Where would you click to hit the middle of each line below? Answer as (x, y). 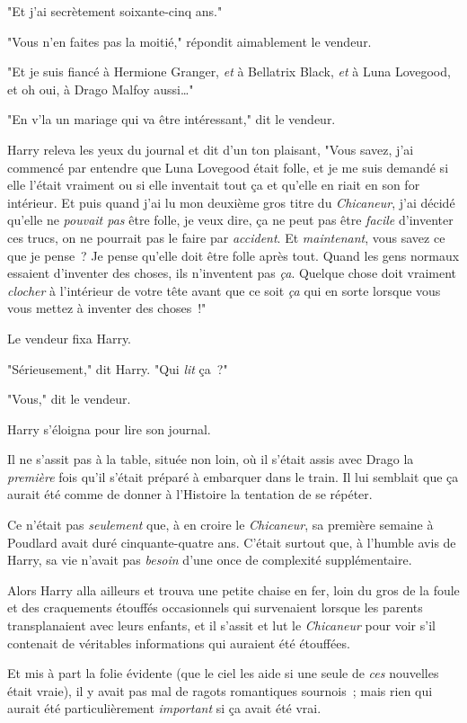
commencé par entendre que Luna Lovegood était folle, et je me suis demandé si (228, 167)
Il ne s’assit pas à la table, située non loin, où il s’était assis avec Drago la (211, 459)
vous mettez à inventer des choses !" (107, 308)
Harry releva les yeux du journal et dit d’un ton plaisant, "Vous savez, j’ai (211, 149)
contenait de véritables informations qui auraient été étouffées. (179, 643)
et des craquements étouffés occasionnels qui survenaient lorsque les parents (215, 607)
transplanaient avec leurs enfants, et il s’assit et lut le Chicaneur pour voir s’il (221, 625)
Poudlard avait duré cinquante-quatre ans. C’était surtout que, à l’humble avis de (232, 542)
